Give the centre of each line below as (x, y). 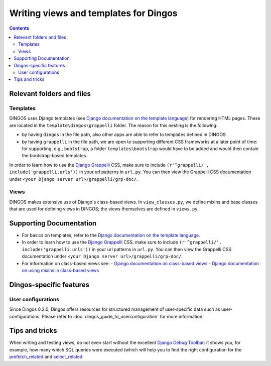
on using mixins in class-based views (60, 270)
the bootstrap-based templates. (55, 156)
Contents (19, 28)
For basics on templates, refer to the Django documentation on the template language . (111, 235)
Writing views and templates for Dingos (93, 13)
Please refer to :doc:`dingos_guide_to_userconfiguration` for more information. (123, 316)
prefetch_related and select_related (46, 357)
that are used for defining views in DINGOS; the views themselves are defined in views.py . (104, 209)
